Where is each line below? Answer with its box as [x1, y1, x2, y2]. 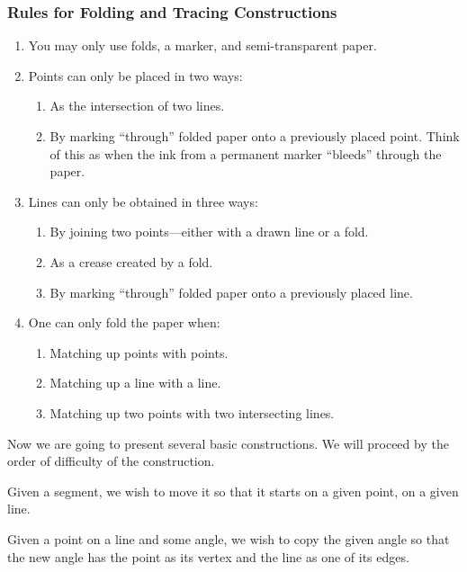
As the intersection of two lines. [49, 96, 225, 115]
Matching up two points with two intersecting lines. [49, 403, 335, 422]
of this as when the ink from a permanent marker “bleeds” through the [49, 144, 442, 163]
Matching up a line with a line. [49, 373, 221, 392]
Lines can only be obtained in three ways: [28, 192, 258, 210]
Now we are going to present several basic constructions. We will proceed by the [7, 433, 449, 452]
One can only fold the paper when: [28, 313, 220, 332]
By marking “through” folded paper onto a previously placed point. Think [49, 127, 460, 145]
